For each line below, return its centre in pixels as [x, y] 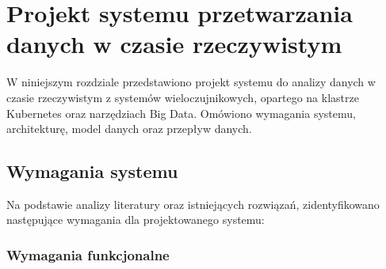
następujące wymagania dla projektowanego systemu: [136, 220]
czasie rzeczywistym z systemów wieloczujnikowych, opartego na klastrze [183, 97]
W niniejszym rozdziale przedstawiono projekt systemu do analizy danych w [191, 82]
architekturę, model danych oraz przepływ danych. [129, 129]
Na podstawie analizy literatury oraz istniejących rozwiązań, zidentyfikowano [193, 204]
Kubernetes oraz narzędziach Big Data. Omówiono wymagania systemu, [181, 113]
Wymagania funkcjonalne [88, 255]
